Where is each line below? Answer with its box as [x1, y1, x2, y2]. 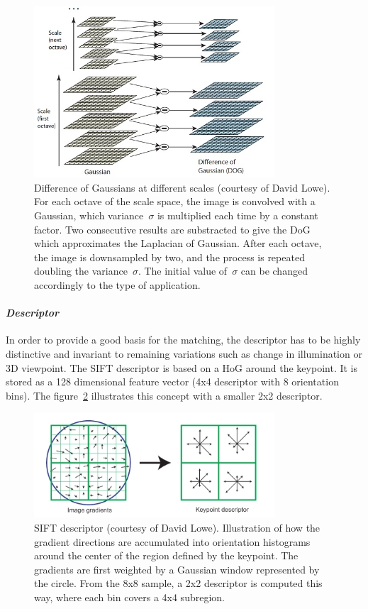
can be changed [240, 263, 308, 278]
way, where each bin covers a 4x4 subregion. [34, 589, 225, 604]
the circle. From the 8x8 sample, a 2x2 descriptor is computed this [34, 576, 323, 591]
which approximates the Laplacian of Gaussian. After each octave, [34, 236, 322, 251]
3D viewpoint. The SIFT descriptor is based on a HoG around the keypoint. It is [6, 360, 358, 375]
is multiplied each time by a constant [157, 207, 318, 222]
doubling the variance [34, 263, 128, 278]
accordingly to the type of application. [34, 277, 201, 292]
